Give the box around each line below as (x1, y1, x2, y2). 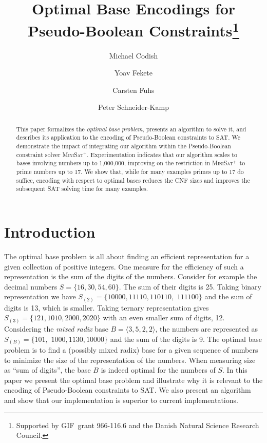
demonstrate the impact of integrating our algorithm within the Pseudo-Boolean (16, 142, 231, 150)
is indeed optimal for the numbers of (101, 364, 216, 375)
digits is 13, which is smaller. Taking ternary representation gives (4, 302, 209, 313)
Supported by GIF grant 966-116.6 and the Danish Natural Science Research (16, 419, 259, 430)
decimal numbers (4, 281, 58, 292)
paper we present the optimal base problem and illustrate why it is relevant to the (4, 374, 263, 385)
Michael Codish (109, 50, 158, 61)
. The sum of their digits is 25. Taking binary (119, 281, 261, 292)
